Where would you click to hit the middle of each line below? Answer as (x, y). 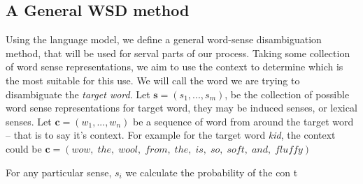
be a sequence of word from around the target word (243, 121)
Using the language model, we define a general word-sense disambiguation (164, 39)
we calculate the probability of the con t (212, 172)
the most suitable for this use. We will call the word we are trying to (153, 80)
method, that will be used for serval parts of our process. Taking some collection (178, 53)
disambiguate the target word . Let (78, 94)
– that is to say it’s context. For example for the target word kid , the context (171, 135)
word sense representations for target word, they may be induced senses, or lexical (181, 108)
